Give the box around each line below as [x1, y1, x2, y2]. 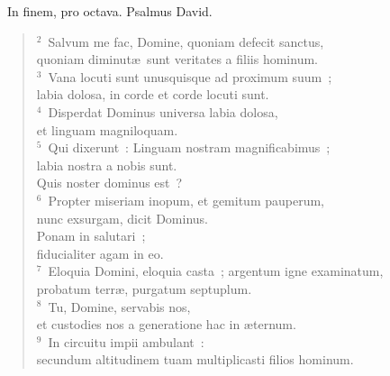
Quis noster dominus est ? [36, 173, 183, 192]
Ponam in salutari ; [36, 226, 146, 245]
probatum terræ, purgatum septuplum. [36, 279, 252, 298]
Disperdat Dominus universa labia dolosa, [48, 102, 278, 121]
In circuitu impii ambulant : [48, 332, 204, 351]
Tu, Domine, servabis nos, [48, 297, 191, 316]
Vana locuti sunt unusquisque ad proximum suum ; [48, 67, 332, 86]
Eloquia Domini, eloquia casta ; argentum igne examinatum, [48, 261, 384, 280]
